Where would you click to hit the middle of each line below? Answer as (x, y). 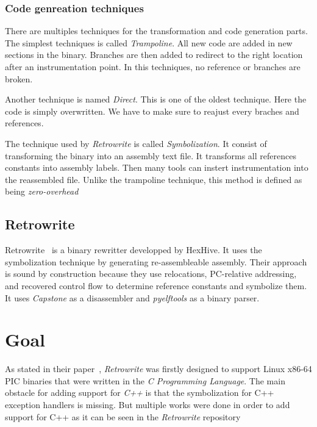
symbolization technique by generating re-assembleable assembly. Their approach (156, 261)
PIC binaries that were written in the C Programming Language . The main (145, 380)
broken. (19, 78)
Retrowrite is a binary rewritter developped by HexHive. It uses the (134, 250)
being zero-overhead (42, 191)
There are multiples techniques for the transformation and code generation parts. (156, 31)
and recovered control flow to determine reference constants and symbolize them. (156, 285)
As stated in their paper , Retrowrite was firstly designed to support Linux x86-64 (158, 369)
